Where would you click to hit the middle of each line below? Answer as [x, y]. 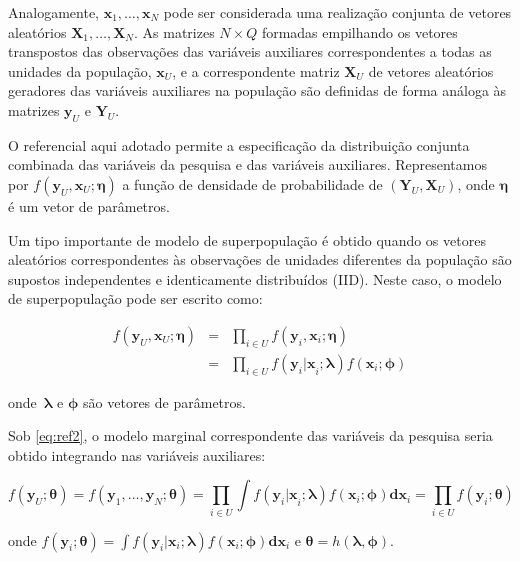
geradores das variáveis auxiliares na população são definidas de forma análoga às [257, 90]
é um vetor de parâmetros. [89, 205]
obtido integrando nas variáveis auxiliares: [137, 454]
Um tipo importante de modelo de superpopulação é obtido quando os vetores [247, 239]
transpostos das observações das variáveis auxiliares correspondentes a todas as [250, 51]
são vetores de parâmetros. [164, 401]
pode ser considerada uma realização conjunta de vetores [337, 12]
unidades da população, [80, 70]
